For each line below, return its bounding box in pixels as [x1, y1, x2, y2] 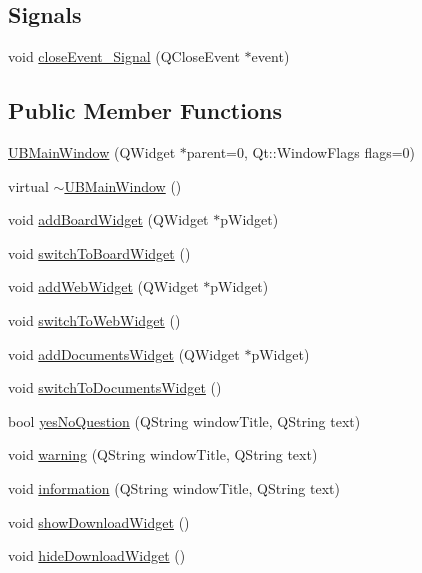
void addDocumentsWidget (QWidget [8, 343, 240, 364]
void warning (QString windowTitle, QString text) [8, 444, 318, 465]
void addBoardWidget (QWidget [8, 209, 209, 230]
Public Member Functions [8, 95, 282, 126]
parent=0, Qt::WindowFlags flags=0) [186, 142, 416, 162]
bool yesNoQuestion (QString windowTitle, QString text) [8, 410, 361, 431]
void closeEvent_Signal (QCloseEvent [8, 46, 240, 67]
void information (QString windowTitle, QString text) [8, 477, 340, 498]
